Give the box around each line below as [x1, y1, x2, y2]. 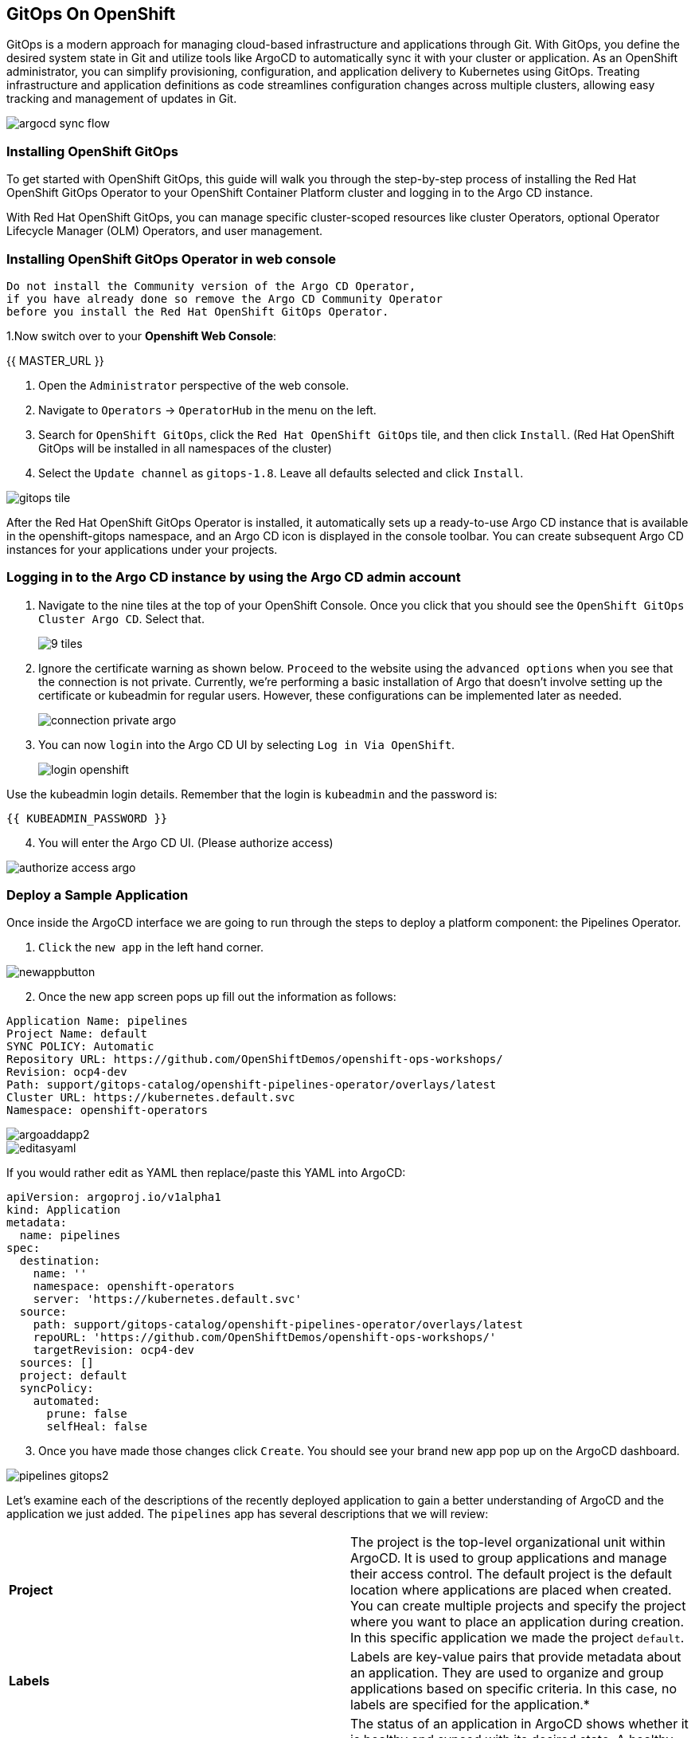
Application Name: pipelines [6, 1014, 188, 1028]
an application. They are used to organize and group [350, 1665, 664, 1681]
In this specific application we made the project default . [350, 1630, 685, 1646]
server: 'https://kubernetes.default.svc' [33, 1293, 302, 1306]
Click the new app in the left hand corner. [38, 940, 264, 955]
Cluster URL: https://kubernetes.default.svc [6, 1091, 295, 1104]
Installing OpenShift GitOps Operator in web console [6, 250, 337, 267]
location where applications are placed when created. [350, 1582, 672, 1599]
